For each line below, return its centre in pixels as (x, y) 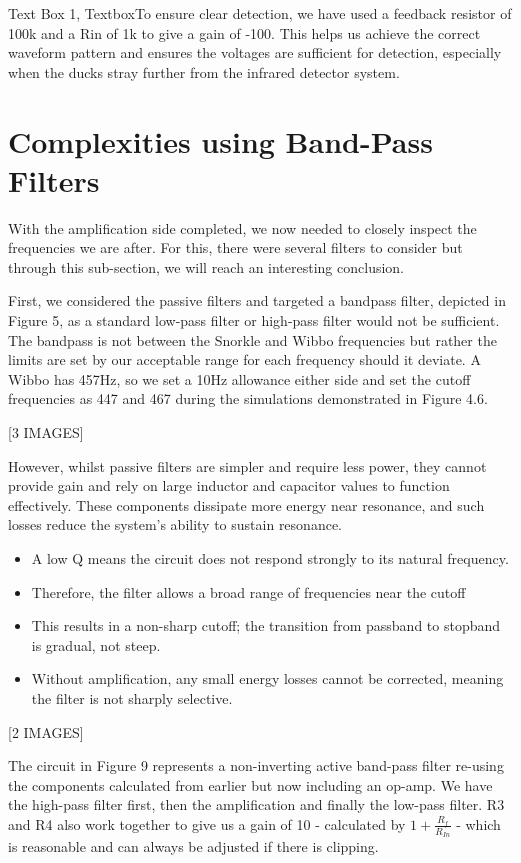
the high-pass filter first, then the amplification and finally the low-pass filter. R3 (256, 804)
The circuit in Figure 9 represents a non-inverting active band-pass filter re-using (256, 765)
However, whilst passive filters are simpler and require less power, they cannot (247, 465)
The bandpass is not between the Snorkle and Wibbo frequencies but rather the (252, 339)
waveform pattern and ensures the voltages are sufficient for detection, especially (255, 52)
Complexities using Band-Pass (220, 140)
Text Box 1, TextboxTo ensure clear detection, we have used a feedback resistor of (260, 13)
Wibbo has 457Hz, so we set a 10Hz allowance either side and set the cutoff (239, 378)
